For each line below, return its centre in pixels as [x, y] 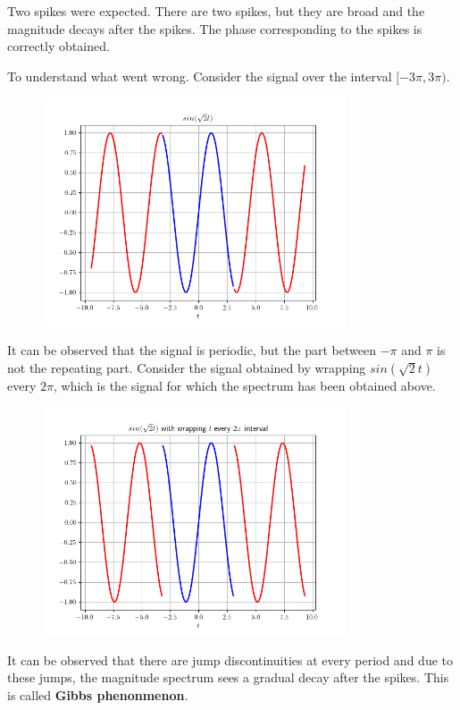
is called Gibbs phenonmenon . [98, 694]
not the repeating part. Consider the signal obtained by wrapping [187, 367]
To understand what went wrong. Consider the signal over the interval [200, 76]
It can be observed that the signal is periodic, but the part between [192, 350]
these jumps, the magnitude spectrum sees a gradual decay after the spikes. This [228, 677]
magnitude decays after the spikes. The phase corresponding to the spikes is [215, 28]
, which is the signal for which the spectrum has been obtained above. [244, 385]
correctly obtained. [59, 46]
